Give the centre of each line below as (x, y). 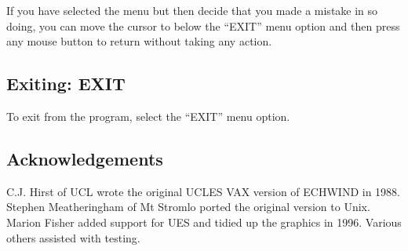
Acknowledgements (85, 158)
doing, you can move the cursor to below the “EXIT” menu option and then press (203, 25)
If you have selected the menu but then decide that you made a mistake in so (192, 10)
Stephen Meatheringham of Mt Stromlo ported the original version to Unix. (188, 207)
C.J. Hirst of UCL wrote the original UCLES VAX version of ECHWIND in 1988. (203, 191)
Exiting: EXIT (66, 84)
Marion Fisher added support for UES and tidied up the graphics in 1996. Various (204, 222)
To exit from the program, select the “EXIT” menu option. (148, 116)
